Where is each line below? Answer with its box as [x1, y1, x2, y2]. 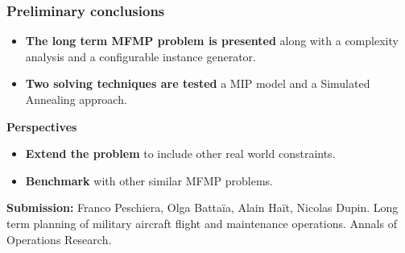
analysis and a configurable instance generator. [25, 48, 256, 64]
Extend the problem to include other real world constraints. [25, 145, 336, 162]
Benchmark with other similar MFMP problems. [25, 172, 274, 189]
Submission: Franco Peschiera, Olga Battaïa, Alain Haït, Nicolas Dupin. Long [6, 199, 399, 216]
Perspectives [6, 118, 77, 135]
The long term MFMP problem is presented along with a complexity [25, 32, 399, 49]
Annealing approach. [25, 91, 127, 107]
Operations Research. [6, 230, 112, 247]
